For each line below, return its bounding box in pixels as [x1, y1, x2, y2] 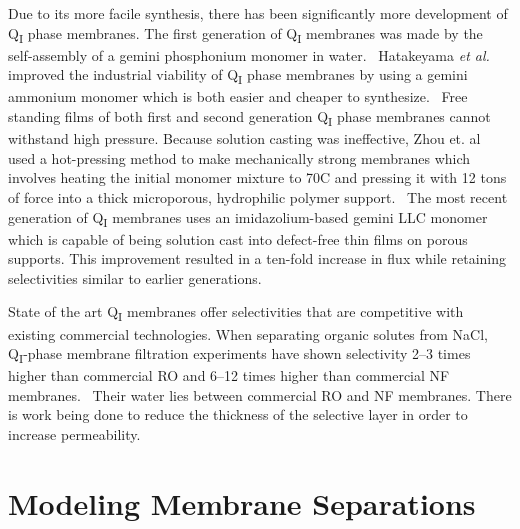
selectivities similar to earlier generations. [8, 267, 262, 288]
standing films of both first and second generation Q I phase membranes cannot [8, 106, 491, 129]
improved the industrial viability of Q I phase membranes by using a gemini [8, 64, 468, 88]
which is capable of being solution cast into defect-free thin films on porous [8, 228, 468, 249]
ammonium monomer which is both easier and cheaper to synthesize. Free [8, 86, 468, 107]
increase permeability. [8, 424, 141, 445]
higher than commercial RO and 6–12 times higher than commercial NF [8, 365, 450, 386]
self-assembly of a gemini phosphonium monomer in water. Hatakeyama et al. [8, 44, 490, 65]
